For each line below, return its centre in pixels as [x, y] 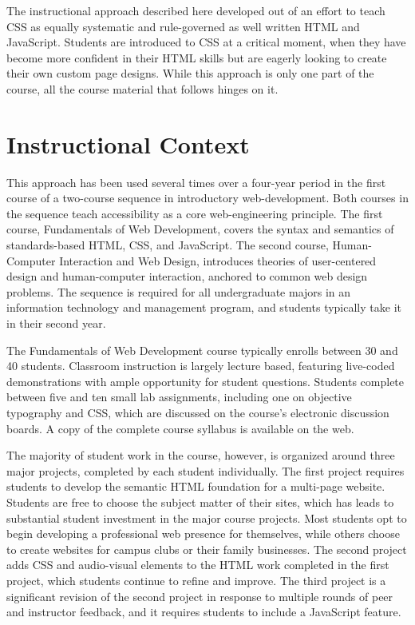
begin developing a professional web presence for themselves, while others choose [203, 533]
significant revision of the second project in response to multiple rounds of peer [200, 596]
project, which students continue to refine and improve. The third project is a [196, 580]
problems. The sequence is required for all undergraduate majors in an [179, 291]
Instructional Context [128, 143]
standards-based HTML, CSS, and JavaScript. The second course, [168, 245]
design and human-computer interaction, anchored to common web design [187, 276]
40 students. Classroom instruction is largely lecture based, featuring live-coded [201, 366]
